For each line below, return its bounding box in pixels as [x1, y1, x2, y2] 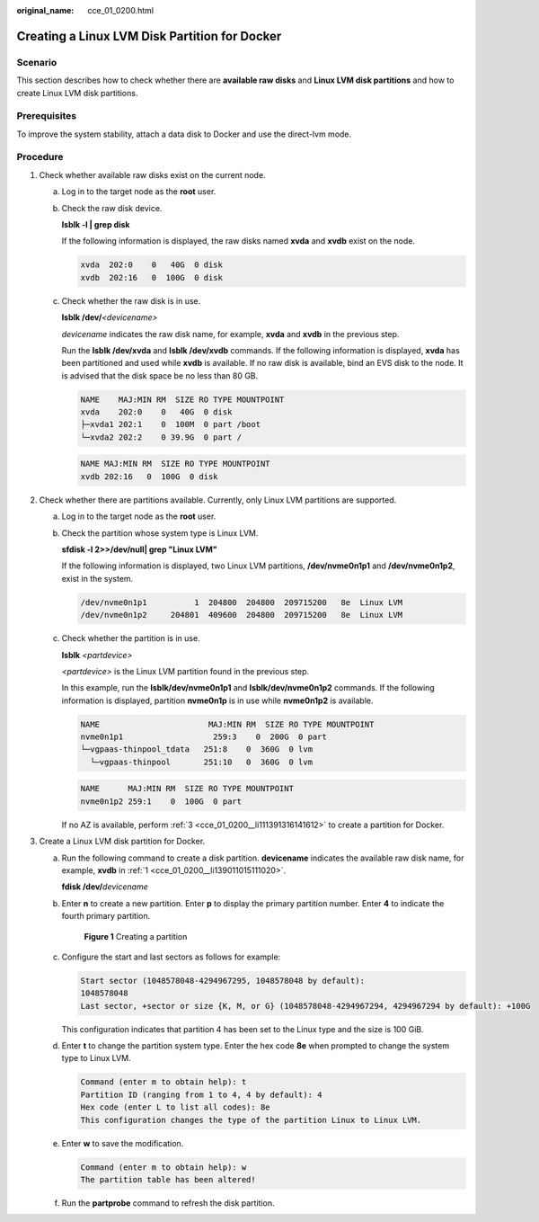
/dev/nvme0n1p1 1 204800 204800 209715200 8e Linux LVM [80, 597, 403, 607]
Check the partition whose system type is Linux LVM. [61, 527, 259, 539]
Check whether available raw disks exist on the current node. [39, 169, 266, 180]
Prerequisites [16, 110, 76, 122]
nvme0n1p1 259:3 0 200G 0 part [80, 732, 327, 742]
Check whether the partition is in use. [61, 633, 201, 644]
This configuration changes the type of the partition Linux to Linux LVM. [80, 1115, 422, 1125]
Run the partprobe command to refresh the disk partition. [61, 1197, 275, 1209]
